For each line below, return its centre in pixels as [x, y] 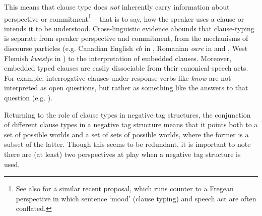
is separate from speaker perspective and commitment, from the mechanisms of [126, 38]
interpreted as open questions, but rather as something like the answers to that [126, 88]
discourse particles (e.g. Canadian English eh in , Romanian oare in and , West [126, 48]
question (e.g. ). [28, 97]
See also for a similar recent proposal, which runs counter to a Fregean [125, 188]
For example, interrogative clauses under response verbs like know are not [118, 77]
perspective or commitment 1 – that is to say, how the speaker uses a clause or [124, 18]
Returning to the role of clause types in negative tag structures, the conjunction [127, 114]
